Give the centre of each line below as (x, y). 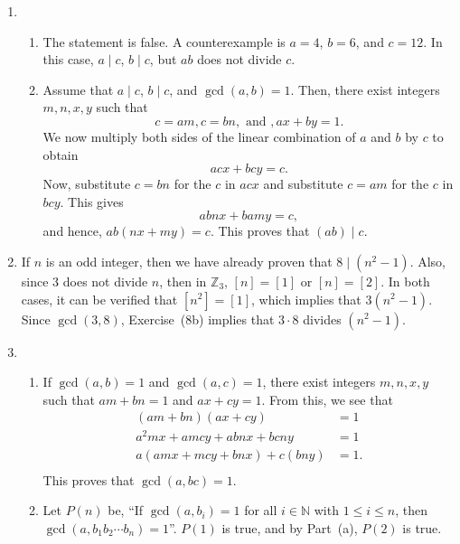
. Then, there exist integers (365, 89)
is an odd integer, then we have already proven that (189, 261)
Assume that (78, 89)
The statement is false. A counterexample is (164, 41)
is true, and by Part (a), (290, 527)
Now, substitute (87, 184)
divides (322, 319)
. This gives (92, 201)
